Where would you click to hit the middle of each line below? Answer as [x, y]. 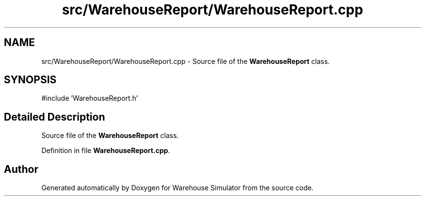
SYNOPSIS [30, 80]
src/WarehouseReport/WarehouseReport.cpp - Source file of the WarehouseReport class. [186, 61]
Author [21, 169]
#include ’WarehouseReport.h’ [90, 98]
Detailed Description [55, 117]
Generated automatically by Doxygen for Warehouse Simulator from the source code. [178, 188]
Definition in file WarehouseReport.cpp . [106, 151]
